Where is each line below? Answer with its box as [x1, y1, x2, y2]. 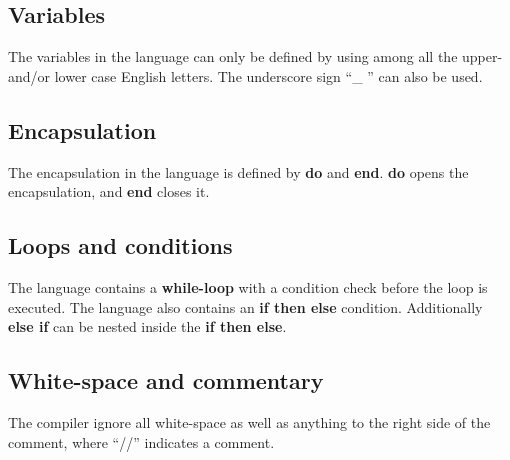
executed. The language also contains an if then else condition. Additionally [8, 296, 483, 317]
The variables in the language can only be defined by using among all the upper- [8, 46, 503, 67]
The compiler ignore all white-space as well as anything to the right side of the [8, 411, 491, 432]
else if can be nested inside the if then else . [8, 316, 287, 337]
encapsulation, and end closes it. [8, 181, 210, 202]
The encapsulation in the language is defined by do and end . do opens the [8, 161, 469, 182]
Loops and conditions [8, 230, 233, 261]
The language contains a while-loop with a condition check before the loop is [8, 276, 488, 297]
